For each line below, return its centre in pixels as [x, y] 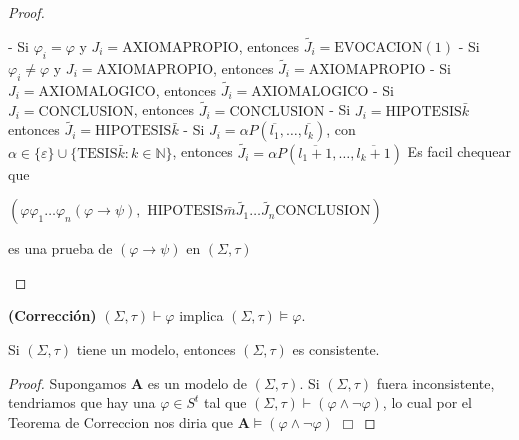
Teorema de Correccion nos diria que [120, 421]
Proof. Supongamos [67, 382]
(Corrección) [52, 315]
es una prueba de [60, 248]
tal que [225, 402]
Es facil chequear [459, 151]
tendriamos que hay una [82, 402]
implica [201, 315]
